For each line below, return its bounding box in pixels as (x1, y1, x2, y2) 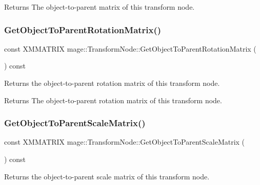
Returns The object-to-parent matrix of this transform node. (4, 2, 195, 12)
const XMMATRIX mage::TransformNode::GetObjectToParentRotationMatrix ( (4, 43, 256, 54)
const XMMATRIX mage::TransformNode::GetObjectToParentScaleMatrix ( (4, 136, 245, 147)
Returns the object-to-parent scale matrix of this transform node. (4, 171, 210, 181)
